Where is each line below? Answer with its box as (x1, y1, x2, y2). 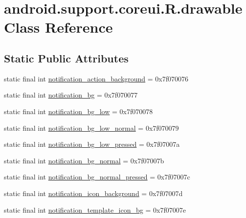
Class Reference (4, 17, 113, 37)
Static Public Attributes (4, 50, 129, 65)
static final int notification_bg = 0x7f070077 (4, 90, 138, 100)
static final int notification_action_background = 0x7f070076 (4, 73, 189, 83)
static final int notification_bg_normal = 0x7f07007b (4, 155, 164, 165)
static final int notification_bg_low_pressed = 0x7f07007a (4, 139, 180, 149)
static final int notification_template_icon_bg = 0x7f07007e (4, 204, 186, 215)
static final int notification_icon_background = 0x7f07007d (4, 188, 183, 198)
